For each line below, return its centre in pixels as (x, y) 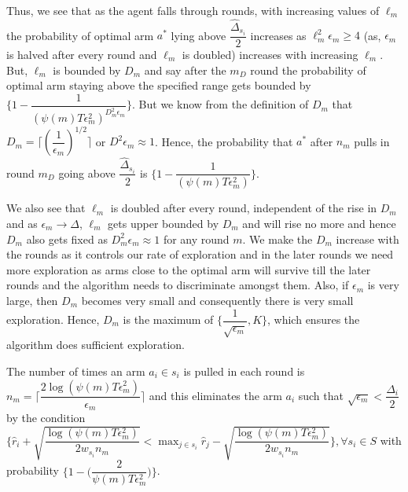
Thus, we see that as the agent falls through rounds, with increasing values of (193, 10)
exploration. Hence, (53, 319)
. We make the (278, 239)
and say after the (185, 70)
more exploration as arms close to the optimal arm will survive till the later (189, 269)
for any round (196, 239)
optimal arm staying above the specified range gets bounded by (159, 85)
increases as (278, 35)
